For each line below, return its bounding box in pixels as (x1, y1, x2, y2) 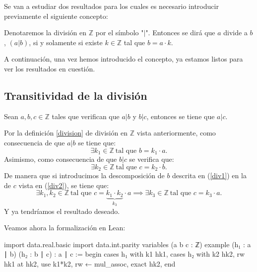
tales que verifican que (52, 111, 120, 121)
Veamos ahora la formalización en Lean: (4, 222, 126, 233)
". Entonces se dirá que (145, 27, 215, 38)
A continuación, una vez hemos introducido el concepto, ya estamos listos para (4, 54, 243, 64)
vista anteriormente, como (136, 128, 216, 138)
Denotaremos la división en (4, 27, 87, 38)
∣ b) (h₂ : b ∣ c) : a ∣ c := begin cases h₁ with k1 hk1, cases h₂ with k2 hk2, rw (4, 249, 245, 259)
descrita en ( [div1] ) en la (172, 170, 247, 181)
